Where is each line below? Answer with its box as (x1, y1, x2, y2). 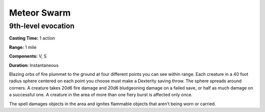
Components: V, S (9, 53, 47, 59)
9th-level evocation (9, 22, 75, 30)
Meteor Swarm (9, 7, 71, 18)
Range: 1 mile (9, 44, 37, 50)
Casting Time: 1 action (9, 35, 55, 41)
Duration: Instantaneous (9, 62, 59, 68)
